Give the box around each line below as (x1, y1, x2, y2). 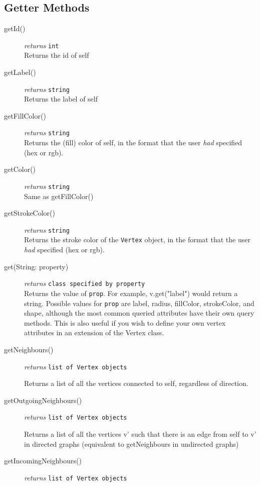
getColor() (4, 164, 36, 174)
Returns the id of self (24, 50, 89, 60)
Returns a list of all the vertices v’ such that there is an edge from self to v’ (24, 429, 256, 439)
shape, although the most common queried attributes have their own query (24, 308, 254, 318)
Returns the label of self (24, 93, 98, 104)
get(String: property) (4, 261, 69, 271)
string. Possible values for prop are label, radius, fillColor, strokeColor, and (24, 298, 254, 308)
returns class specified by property (24, 278, 145, 288)
